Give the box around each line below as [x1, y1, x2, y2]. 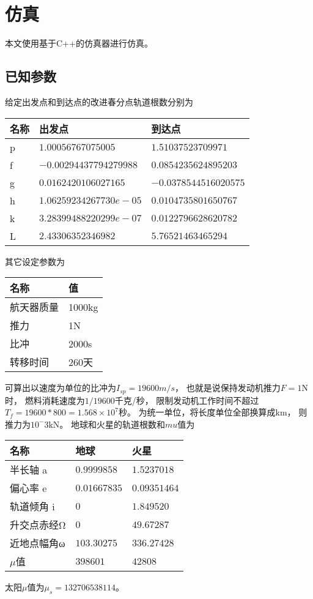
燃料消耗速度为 [24, 393, 85, 406]
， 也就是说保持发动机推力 [175, 381, 281, 394]
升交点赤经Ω [10, 518, 66, 532]
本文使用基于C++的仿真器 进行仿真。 [5, 37, 153, 50]
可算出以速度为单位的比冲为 [5, 381, 116, 394]
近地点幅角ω [10, 536, 65, 551]
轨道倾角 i [10, 499, 55, 514]
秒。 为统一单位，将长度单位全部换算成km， [118, 406, 296, 419]
